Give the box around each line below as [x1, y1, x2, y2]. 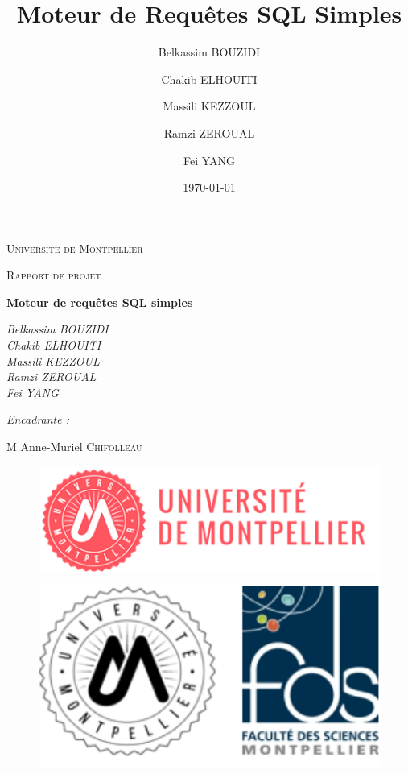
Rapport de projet [6, 267, 101, 284]
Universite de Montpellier [6, 239, 143, 256]
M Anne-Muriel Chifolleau [6, 438, 142, 455]
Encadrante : [6, 411, 70, 428]
